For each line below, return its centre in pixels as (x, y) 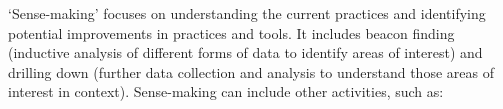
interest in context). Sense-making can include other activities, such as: (226, 91)
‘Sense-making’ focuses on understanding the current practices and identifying (247, 13)
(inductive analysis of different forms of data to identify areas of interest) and (245, 52)
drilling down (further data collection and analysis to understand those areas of (251, 71)
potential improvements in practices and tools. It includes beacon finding (231, 32)
